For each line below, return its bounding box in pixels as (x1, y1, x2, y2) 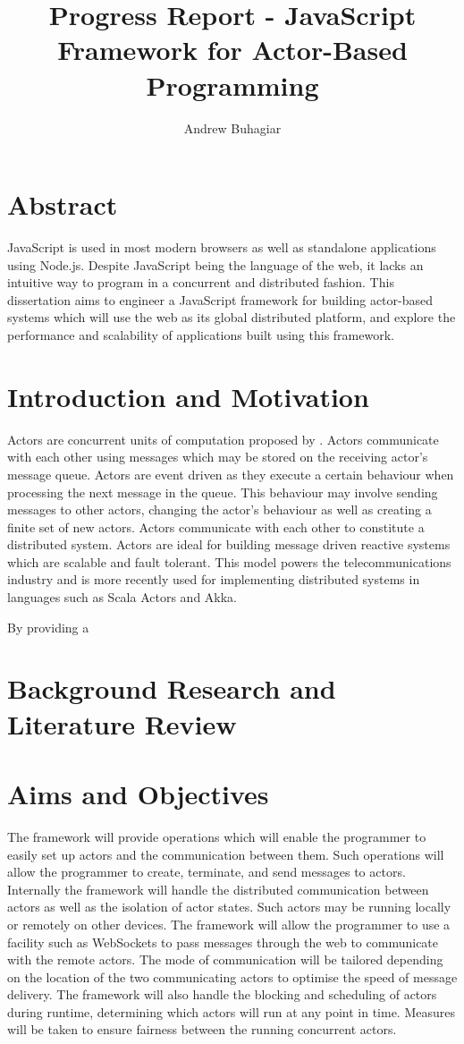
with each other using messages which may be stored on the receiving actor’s (7, 447, 428, 466)
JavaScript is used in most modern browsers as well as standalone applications (7, 238, 436, 257)
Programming (146, 66, 319, 103)
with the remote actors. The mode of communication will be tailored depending (7, 950, 443, 969)
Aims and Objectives (7, 776, 269, 811)
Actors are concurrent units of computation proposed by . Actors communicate (7, 429, 439, 448)
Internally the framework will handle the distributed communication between (7, 879, 429, 898)
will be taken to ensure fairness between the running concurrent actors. (7, 1020, 397, 1039)
